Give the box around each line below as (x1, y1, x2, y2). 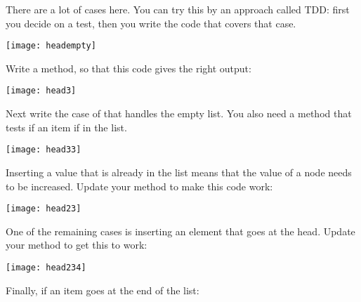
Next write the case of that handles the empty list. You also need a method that (6, 106, 352, 121)
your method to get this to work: (6, 237, 147, 252)
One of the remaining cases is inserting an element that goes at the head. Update (6, 223, 355, 238)
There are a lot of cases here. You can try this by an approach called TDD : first (6, 2, 350, 16)
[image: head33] (6, 145, 81, 155)
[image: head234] (6, 262, 86, 273)
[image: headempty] (6, 41, 96, 51)
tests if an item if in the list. (6, 119, 127, 134)
